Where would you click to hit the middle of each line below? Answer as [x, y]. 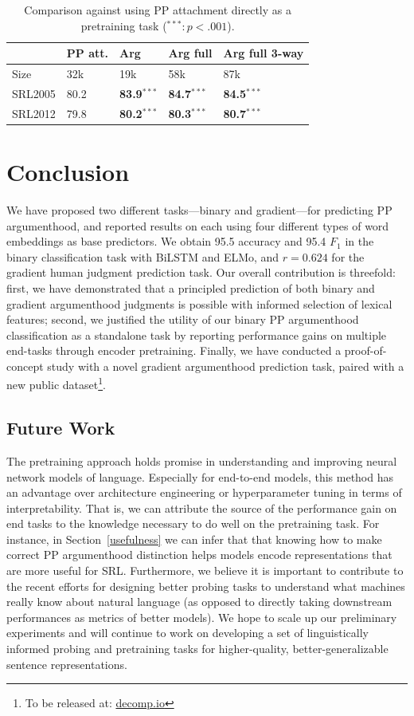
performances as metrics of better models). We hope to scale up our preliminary [202, 617]
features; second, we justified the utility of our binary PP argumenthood [183, 319]
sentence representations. [67, 664]
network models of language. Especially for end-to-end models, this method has [200, 476]
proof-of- [365, 350]
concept [25, 366]
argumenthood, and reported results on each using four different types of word [198, 225]
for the [348, 256]
